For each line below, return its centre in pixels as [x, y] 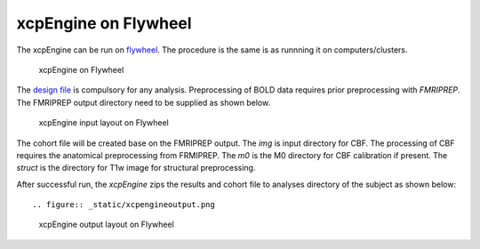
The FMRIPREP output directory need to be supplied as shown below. [144, 102]
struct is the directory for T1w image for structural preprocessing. [136, 168]
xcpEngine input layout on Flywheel [104, 123]
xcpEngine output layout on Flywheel [107, 225]
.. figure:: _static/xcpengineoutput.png [124, 205]
